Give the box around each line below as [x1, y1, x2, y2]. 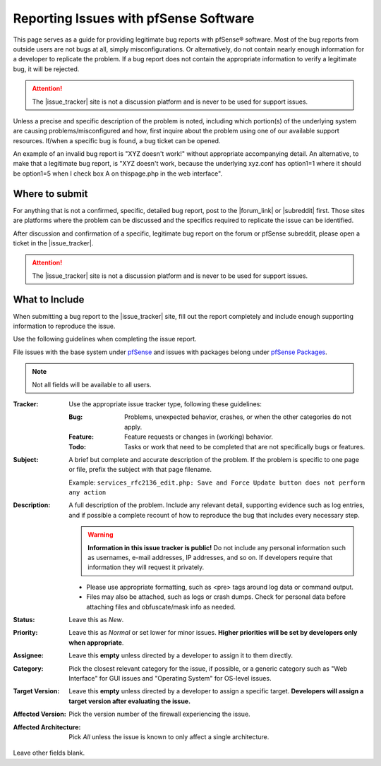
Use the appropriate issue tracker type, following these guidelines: [68, 399, 262, 408]
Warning [87, 530, 114, 539]
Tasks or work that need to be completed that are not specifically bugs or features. [124, 442, 365, 451]
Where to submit [13, 188, 88, 200]
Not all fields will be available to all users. [32, 380, 152, 389]
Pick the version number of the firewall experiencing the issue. [68, 710, 250, 719]
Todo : [68, 442, 86, 451]
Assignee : [13, 651, 44, 659]
